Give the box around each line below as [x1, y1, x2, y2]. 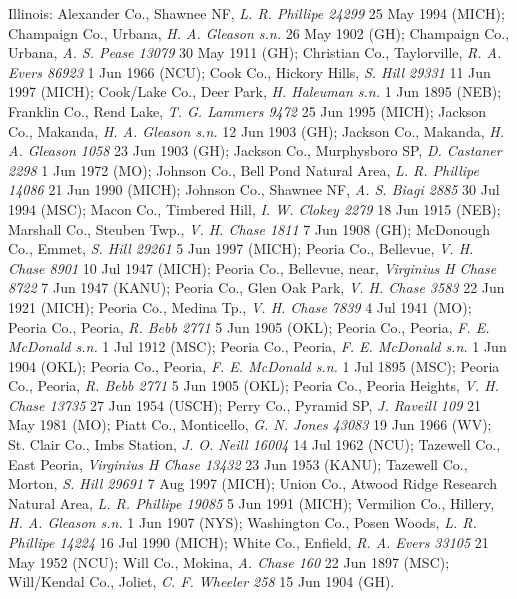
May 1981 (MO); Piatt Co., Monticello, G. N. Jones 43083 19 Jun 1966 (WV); [8, 414, 492, 435]
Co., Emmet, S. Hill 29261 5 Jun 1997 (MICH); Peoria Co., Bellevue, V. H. [8, 238, 474, 259]
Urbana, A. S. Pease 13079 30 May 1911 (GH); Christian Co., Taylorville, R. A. [8, 42, 502, 63]
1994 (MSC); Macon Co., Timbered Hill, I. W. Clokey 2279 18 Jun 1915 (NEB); [8, 198, 501, 219]
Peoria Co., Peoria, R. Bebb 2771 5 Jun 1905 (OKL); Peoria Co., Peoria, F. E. [8, 316, 490, 337]
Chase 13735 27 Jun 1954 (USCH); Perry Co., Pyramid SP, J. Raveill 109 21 [8, 394, 481, 415]
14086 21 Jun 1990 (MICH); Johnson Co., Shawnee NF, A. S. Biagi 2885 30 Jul [8, 179, 500, 200]
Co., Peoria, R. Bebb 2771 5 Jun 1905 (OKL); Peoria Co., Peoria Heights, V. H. [8, 375, 499, 396]
